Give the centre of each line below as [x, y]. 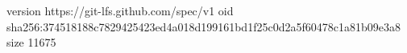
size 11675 [31, 42]
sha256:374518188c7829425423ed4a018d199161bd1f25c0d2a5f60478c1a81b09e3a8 [203, 26]
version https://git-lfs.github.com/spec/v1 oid [120, 10]
